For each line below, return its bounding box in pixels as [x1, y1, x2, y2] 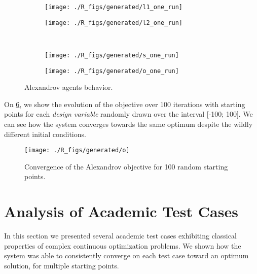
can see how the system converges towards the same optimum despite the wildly [4, 119, 253, 129]
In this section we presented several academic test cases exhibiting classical [4, 230, 237, 241]
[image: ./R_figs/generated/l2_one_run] [45, 19, 183, 26]
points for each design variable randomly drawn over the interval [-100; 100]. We [4, 109, 253, 119]
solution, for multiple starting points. [4, 260, 119, 270]
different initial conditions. [4, 128, 86, 139]
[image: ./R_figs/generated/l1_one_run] [45, 4, 183, 11]
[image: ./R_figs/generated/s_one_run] [45, 51, 179, 59]
